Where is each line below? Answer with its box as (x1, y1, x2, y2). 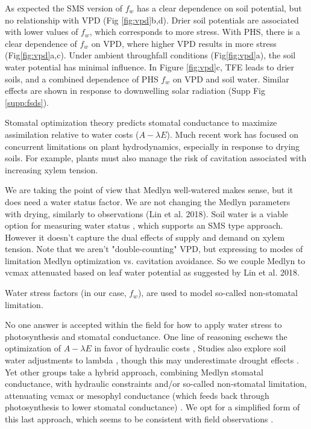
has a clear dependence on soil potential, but (137, 2, 302, 14)
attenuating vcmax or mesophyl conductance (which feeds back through (5, 389, 269, 401)
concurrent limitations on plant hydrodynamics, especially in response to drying (5, 140, 300, 152)
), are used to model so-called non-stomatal (137, 286, 298, 299)
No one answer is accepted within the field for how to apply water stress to (5, 318, 282, 331)
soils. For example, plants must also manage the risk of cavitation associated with (5, 152, 307, 164)
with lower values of (5, 25, 78, 38)
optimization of (5, 342, 61, 354)
